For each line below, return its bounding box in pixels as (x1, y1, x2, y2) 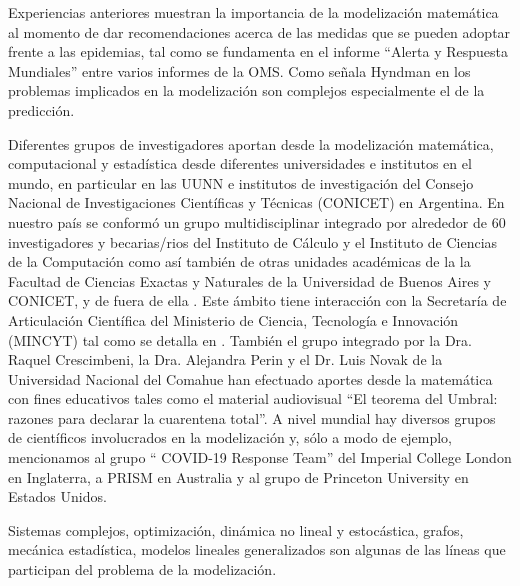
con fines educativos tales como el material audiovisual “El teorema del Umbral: (8, 388, 498, 409)
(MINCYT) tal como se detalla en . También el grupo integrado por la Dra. (8, 329, 472, 350)
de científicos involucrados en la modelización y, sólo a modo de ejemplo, (8, 427, 452, 448)
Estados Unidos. (8, 486, 107, 507)
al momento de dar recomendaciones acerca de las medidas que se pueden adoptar (8, 21, 511, 42)
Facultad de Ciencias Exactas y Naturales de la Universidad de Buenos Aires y (8, 270, 491, 291)
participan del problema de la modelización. (8, 559, 277, 580)
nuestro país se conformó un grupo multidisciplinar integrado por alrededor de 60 (8, 211, 506, 232)
